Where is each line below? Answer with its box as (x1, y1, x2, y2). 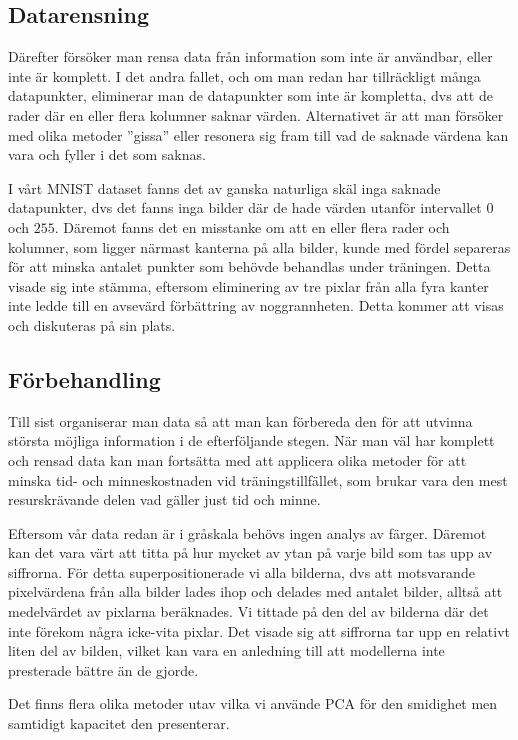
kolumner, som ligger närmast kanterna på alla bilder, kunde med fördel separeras (8, 236, 511, 257)
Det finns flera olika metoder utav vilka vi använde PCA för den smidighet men (8, 693, 498, 714)
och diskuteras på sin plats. (8, 314, 176, 335)
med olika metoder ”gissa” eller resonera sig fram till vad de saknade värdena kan (8, 124, 509, 145)
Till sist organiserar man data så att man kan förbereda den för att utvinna (8, 410, 473, 431)
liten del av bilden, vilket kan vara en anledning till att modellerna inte (8, 640, 445, 661)
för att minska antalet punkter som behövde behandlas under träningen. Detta (8, 256, 491, 277)
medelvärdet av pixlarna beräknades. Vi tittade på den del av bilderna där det (8, 601, 489, 622)
